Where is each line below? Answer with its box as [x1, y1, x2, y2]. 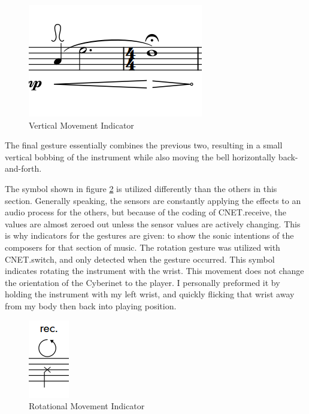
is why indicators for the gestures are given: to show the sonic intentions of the [5, 229, 294, 242]
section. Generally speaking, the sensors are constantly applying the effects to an [5, 194, 301, 206]
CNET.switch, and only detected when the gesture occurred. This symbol [5, 252, 275, 265]
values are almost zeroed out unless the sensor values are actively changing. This [5, 217, 301, 230]
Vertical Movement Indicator [29, 118, 134, 131]
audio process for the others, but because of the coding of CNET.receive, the [5, 206, 287, 218]
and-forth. [5, 162, 42, 175]
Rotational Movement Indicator [29, 400, 145, 412]
